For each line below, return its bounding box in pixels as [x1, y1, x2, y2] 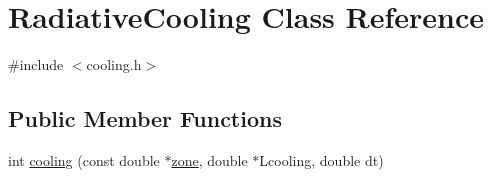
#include [8, 54, 64, 75]
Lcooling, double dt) [259, 149, 384, 170]
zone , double [171, 149, 248, 170]
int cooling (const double [8, 149, 160, 170]
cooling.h [86, 54, 142, 75]
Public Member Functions [8, 103, 282, 134]
